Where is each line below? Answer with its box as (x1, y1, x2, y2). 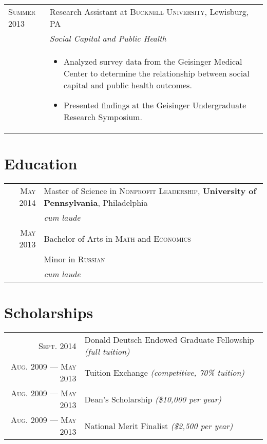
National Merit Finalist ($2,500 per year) (84, 419, 233, 432)
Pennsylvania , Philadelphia (44, 197, 148, 209)
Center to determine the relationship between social (63, 67, 250, 79)
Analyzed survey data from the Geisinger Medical (63, 55, 242, 67)
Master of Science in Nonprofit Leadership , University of (44, 185, 257, 197)
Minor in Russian (44, 253, 105, 265)
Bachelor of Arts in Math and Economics (44, 232, 191, 244)
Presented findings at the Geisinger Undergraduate (63, 99, 246, 111)
